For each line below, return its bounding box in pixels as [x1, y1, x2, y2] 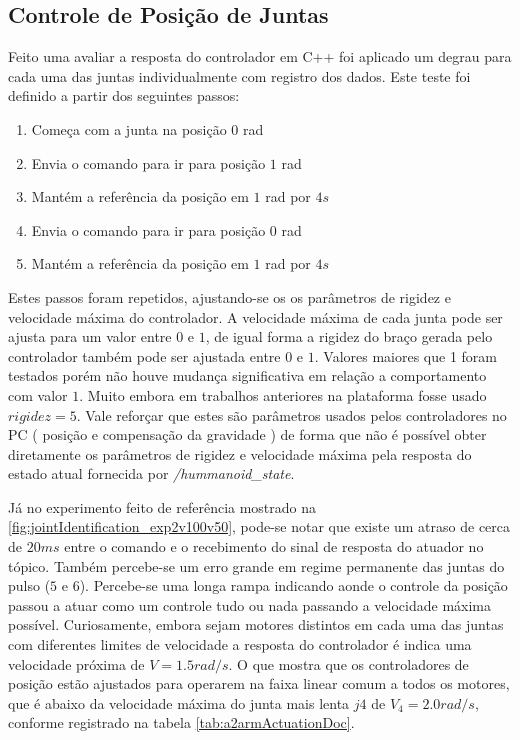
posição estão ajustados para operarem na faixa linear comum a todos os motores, [8, 673, 510, 694]
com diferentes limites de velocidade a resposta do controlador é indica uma [8, 634, 472, 655]
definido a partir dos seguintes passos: [8, 85, 240, 106]
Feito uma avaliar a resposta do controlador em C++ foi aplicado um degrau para [8, 46, 512, 67]
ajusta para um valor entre [8, 326, 172, 347]
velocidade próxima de [8, 653, 145, 674]
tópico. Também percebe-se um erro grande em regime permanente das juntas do [8, 555, 505, 576]
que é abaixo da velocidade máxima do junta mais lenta [8, 692, 350, 713]
